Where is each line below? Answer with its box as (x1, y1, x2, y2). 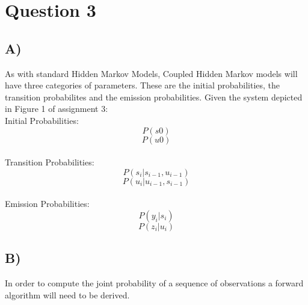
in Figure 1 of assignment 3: (5, 102, 108, 115)
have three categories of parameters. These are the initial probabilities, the (5, 79, 280, 91)
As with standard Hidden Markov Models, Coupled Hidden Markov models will (5, 67, 298, 79)
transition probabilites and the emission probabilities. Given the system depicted (5, 90, 303, 103)
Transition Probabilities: (5, 156, 94, 168)
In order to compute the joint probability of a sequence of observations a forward (5, 277, 304, 289)
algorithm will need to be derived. (5, 288, 130, 301)
